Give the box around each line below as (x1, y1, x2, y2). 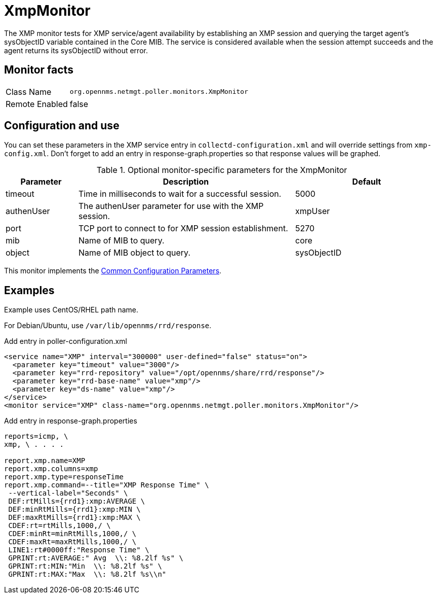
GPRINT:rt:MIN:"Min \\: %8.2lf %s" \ (8, 562, 162, 571)
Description (163, 177, 209, 187)
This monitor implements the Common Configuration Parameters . (4, 266, 222, 275)
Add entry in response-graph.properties (4, 416, 137, 426)
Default (352, 177, 381, 187)
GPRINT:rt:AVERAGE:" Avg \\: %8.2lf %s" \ (8, 554, 184, 562)
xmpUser (295, 206, 330, 217)
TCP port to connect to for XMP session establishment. (78, 223, 288, 234)
